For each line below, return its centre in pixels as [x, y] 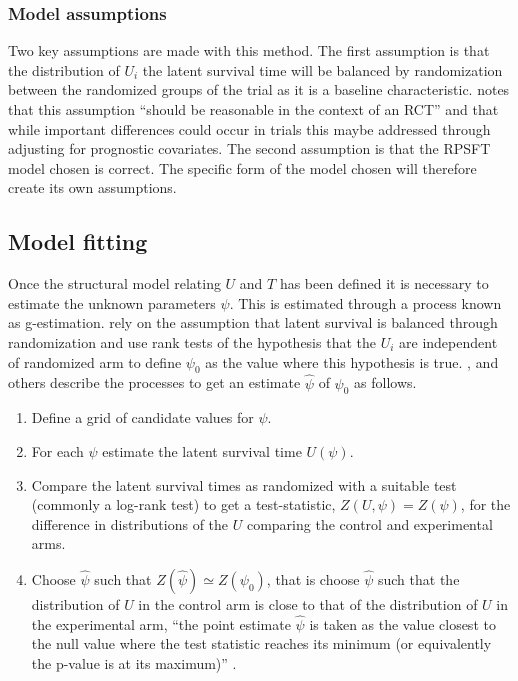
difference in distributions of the [130, 523]
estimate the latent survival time [202, 450]
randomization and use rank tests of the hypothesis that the [192, 341]
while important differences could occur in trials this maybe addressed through [249, 128]
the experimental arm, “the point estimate [161, 623]
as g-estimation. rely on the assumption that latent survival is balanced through [253, 322]
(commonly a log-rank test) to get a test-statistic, [183, 504]
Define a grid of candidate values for [142, 417]
